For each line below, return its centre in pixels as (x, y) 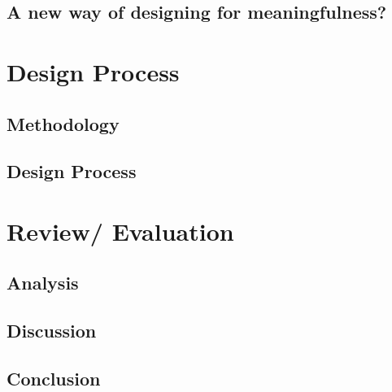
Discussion (52, 331)
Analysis (43, 283)
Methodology (63, 123)
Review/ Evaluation (120, 231)
